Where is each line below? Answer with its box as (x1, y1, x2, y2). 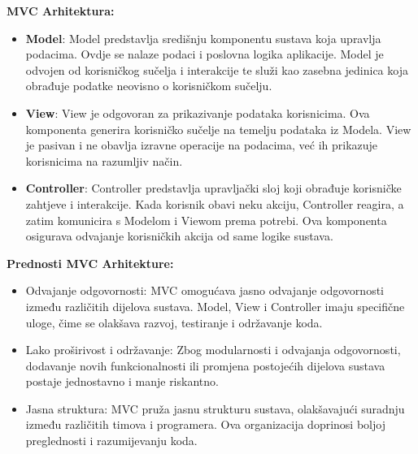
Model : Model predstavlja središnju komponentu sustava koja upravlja (25, 29, 381, 46)
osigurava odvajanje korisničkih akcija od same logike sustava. (25, 227, 333, 244)
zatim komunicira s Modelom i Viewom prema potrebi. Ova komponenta (25, 211, 387, 228)
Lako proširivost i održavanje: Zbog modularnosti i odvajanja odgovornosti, (25, 341, 401, 358)
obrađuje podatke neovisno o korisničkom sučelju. (25, 77, 272, 94)
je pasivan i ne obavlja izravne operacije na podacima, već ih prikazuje (25, 136, 378, 153)
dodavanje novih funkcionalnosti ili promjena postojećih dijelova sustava (25, 357, 385, 374)
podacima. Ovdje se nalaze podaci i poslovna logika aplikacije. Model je (25, 45, 384, 63)
